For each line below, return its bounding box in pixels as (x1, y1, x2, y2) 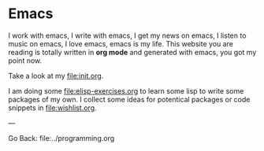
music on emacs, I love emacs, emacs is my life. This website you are (8, 39, 234, 48)
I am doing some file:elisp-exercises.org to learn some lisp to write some (8, 86, 244, 95)
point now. (8, 56, 43, 65)
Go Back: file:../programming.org (8, 133, 115, 142)
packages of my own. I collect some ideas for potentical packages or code (8, 94, 251, 104)
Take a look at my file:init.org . (8, 71, 104, 80)
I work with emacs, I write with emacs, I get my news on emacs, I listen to (8, 31, 247, 40)
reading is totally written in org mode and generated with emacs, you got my (8, 47, 257, 57)
